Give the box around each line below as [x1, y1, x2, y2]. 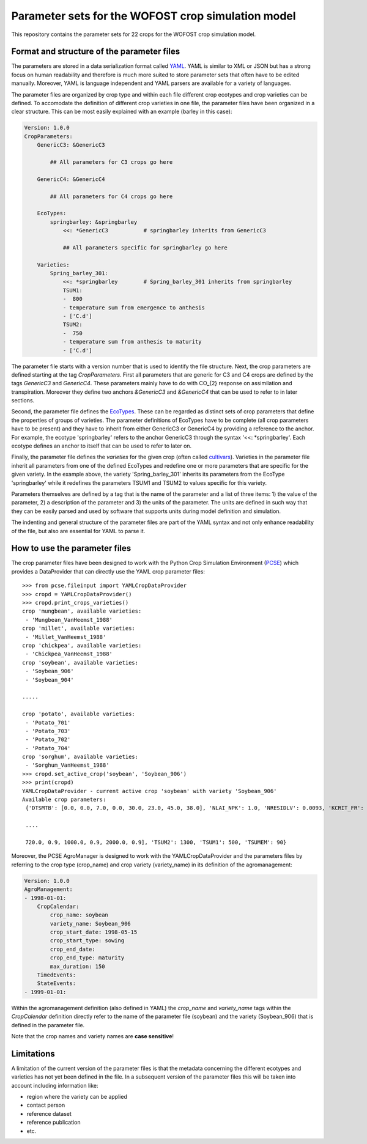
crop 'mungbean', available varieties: [22, 608, 142, 614]
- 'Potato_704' [25, 745, 71, 751]
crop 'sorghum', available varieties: [22, 753, 139, 761]
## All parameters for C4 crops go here [50, 193, 173, 200]
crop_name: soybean [50, 912, 108, 918]
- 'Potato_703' [25, 728, 71, 734]
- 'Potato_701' [25, 719, 71, 726]
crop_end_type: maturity [50, 954, 125, 961]
